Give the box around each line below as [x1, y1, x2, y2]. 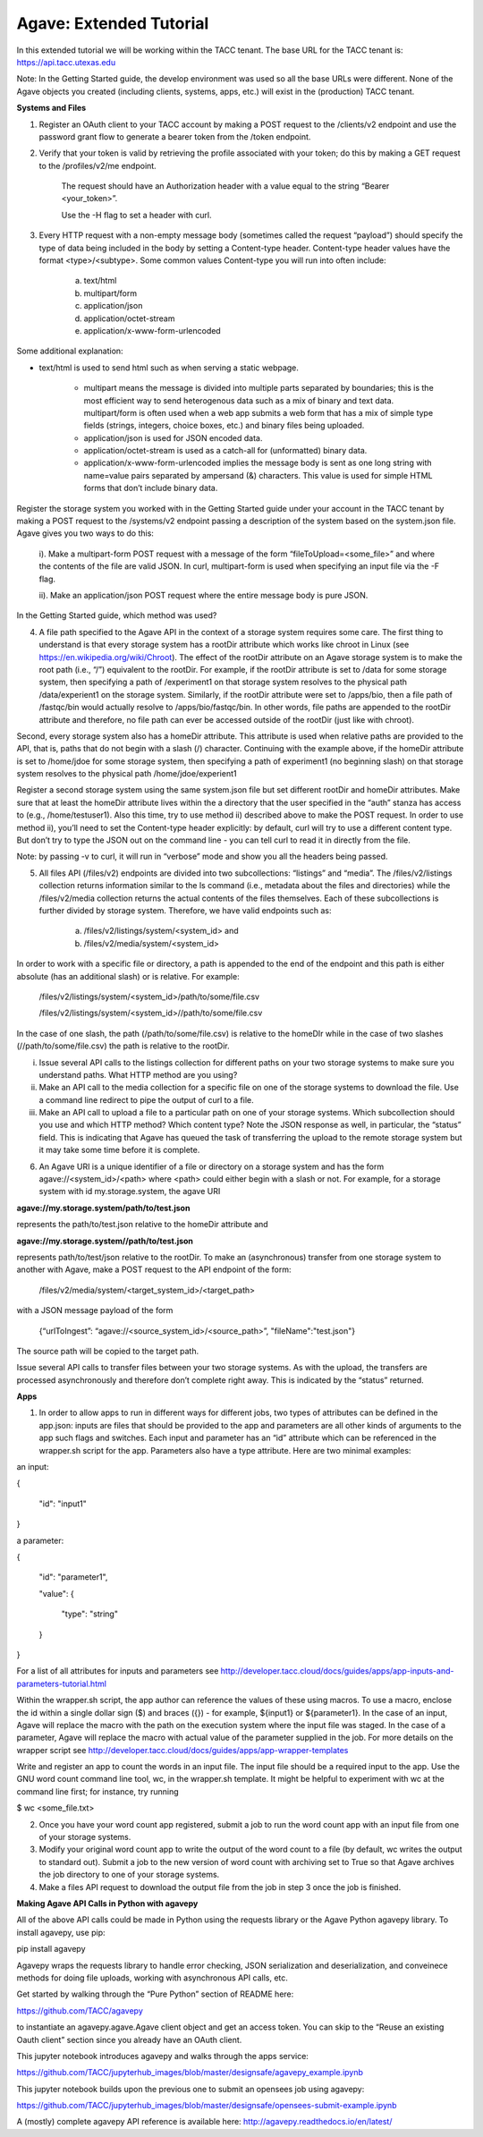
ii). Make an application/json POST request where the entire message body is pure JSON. [38, 590, 369, 600]
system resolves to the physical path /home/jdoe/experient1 [16, 768, 237, 779]
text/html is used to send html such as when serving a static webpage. [38, 362, 300, 373]
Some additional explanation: [16, 345, 124, 357]
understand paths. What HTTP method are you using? [38, 1069, 238, 1080]
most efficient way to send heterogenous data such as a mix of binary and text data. [83, 394, 394, 406]
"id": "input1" [38, 1498, 87, 1509]
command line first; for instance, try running [16, 1785, 179, 1797]
